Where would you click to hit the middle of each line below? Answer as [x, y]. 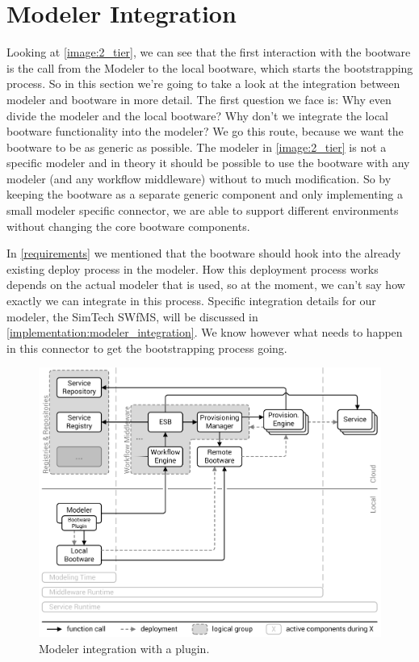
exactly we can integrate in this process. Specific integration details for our [191, 301]
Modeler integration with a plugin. [124, 648]
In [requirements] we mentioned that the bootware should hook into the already [204, 253]
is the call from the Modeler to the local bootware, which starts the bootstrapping [210, 67]
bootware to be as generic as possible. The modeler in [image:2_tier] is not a [197, 147]
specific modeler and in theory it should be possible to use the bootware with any [208, 163]
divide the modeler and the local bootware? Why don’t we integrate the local [198, 115]
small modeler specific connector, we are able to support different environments [203, 210]
